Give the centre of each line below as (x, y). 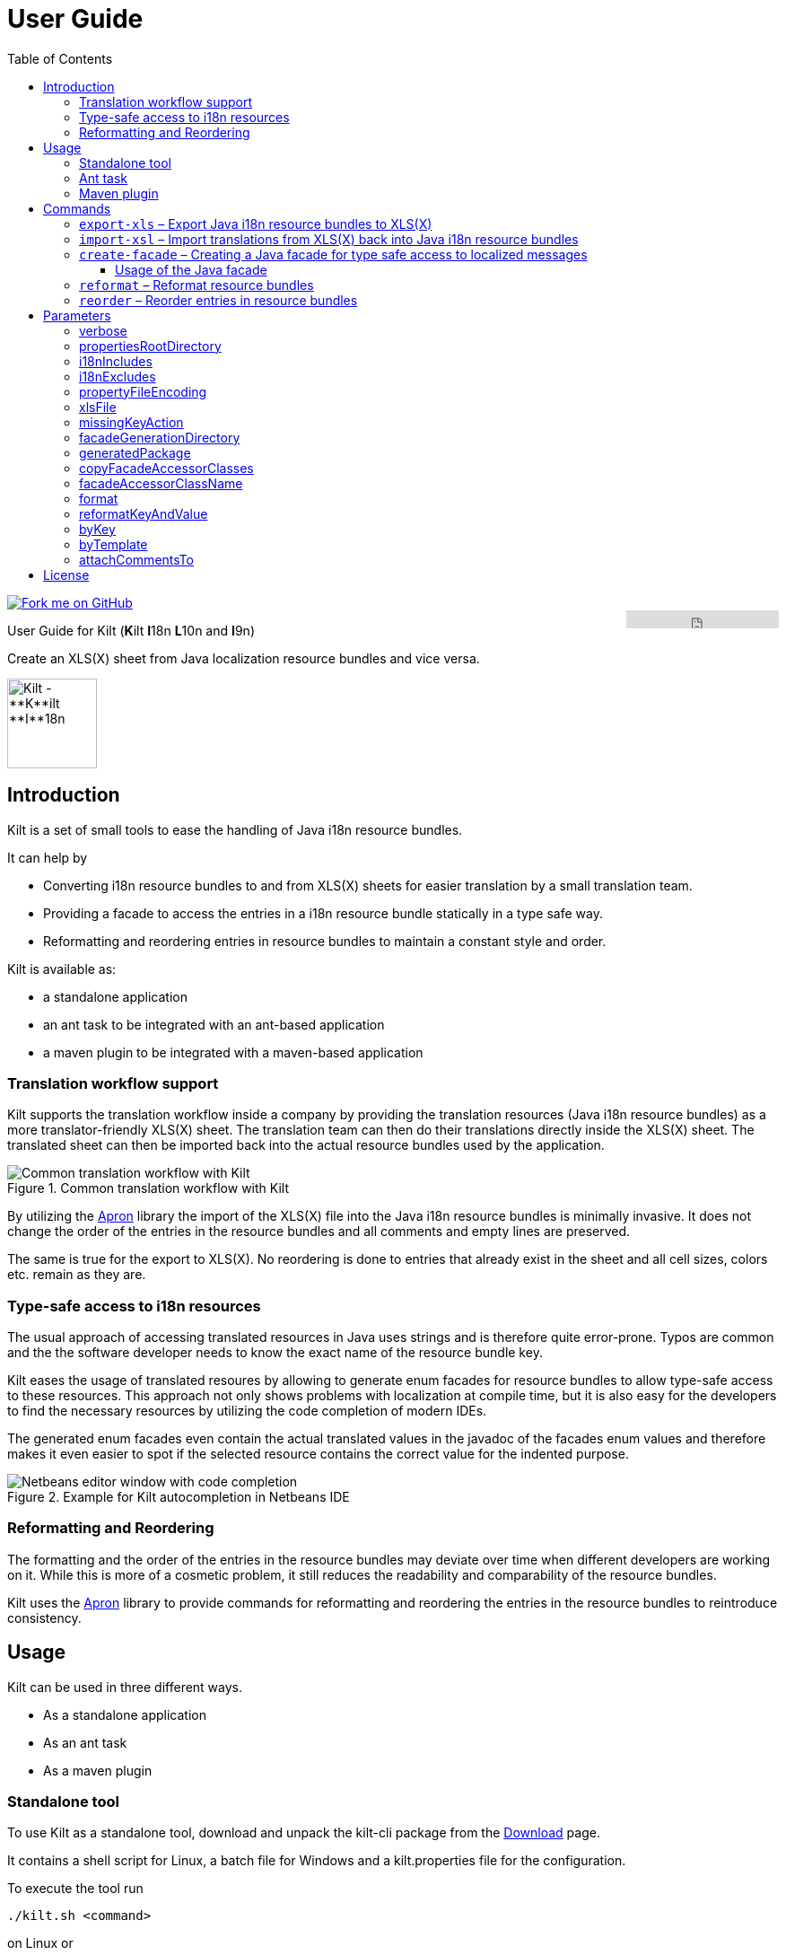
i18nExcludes (118, 376)
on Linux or (40, 1943)
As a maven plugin (98, 1770)
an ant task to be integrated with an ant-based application (214, 1024)
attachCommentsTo (136, 559)
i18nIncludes (116, 361)
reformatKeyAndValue (144, 513)
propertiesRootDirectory (150, 346)
